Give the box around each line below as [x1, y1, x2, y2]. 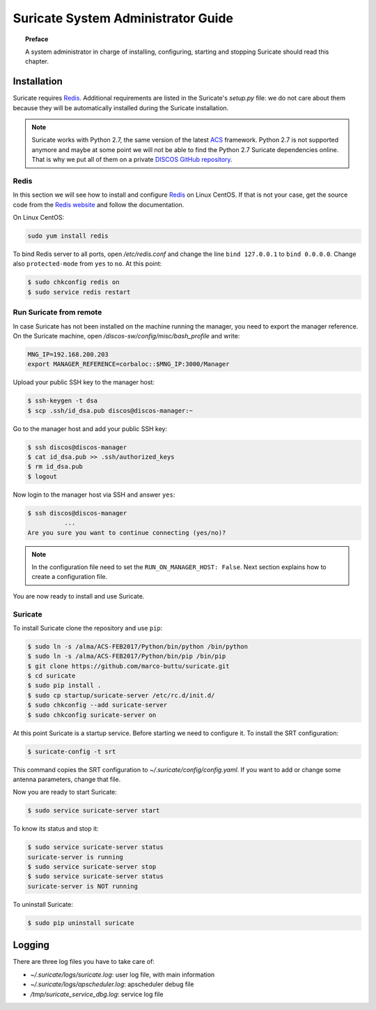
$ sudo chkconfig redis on [27, 278, 120, 286]
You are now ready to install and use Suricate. [13, 591, 145, 600]
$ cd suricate [27, 672, 76, 680]
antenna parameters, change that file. [13, 775, 121, 783]
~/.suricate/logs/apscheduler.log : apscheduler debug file [30, 980, 194, 988]
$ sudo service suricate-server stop [27, 863, 157, 871]
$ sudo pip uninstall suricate [27, 919, 135, 927]
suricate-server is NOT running [27, 882, 139, 890]
